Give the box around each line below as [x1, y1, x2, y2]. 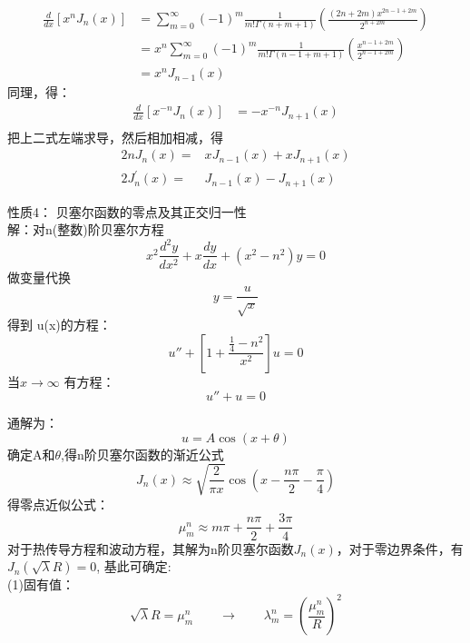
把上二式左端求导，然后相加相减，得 [7, 127, 223, 146]
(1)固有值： [7, 575, 74, 594]
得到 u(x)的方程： [7, 314, 112, 333]
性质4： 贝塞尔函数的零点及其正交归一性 [7, 202, 247, 221]
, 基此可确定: [96, 557, 171, 576]
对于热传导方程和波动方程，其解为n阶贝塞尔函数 [7, 539, 294, 558]
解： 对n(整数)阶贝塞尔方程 [7, 220, 164, 239]
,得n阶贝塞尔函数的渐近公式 [61, 444, 224, 463]
